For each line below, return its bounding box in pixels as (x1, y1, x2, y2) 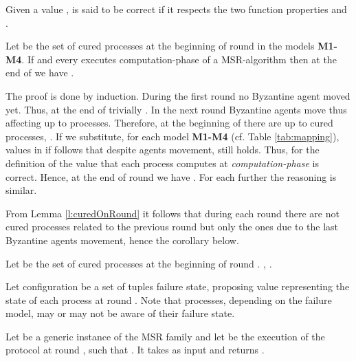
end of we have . (5, 65, 74, 80)
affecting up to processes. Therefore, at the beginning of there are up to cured (5, 116, 333, 130)
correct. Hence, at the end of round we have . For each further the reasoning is (5, 169, 337, 184)
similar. (5, 183, 37, 197)
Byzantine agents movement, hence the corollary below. (5, 232, 239, 247)
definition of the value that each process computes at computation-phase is (5, 155, 319, 170)
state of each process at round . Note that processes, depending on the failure (5, 292, 332, 307)
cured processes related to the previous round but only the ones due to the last (5, 219, 339, 234)
